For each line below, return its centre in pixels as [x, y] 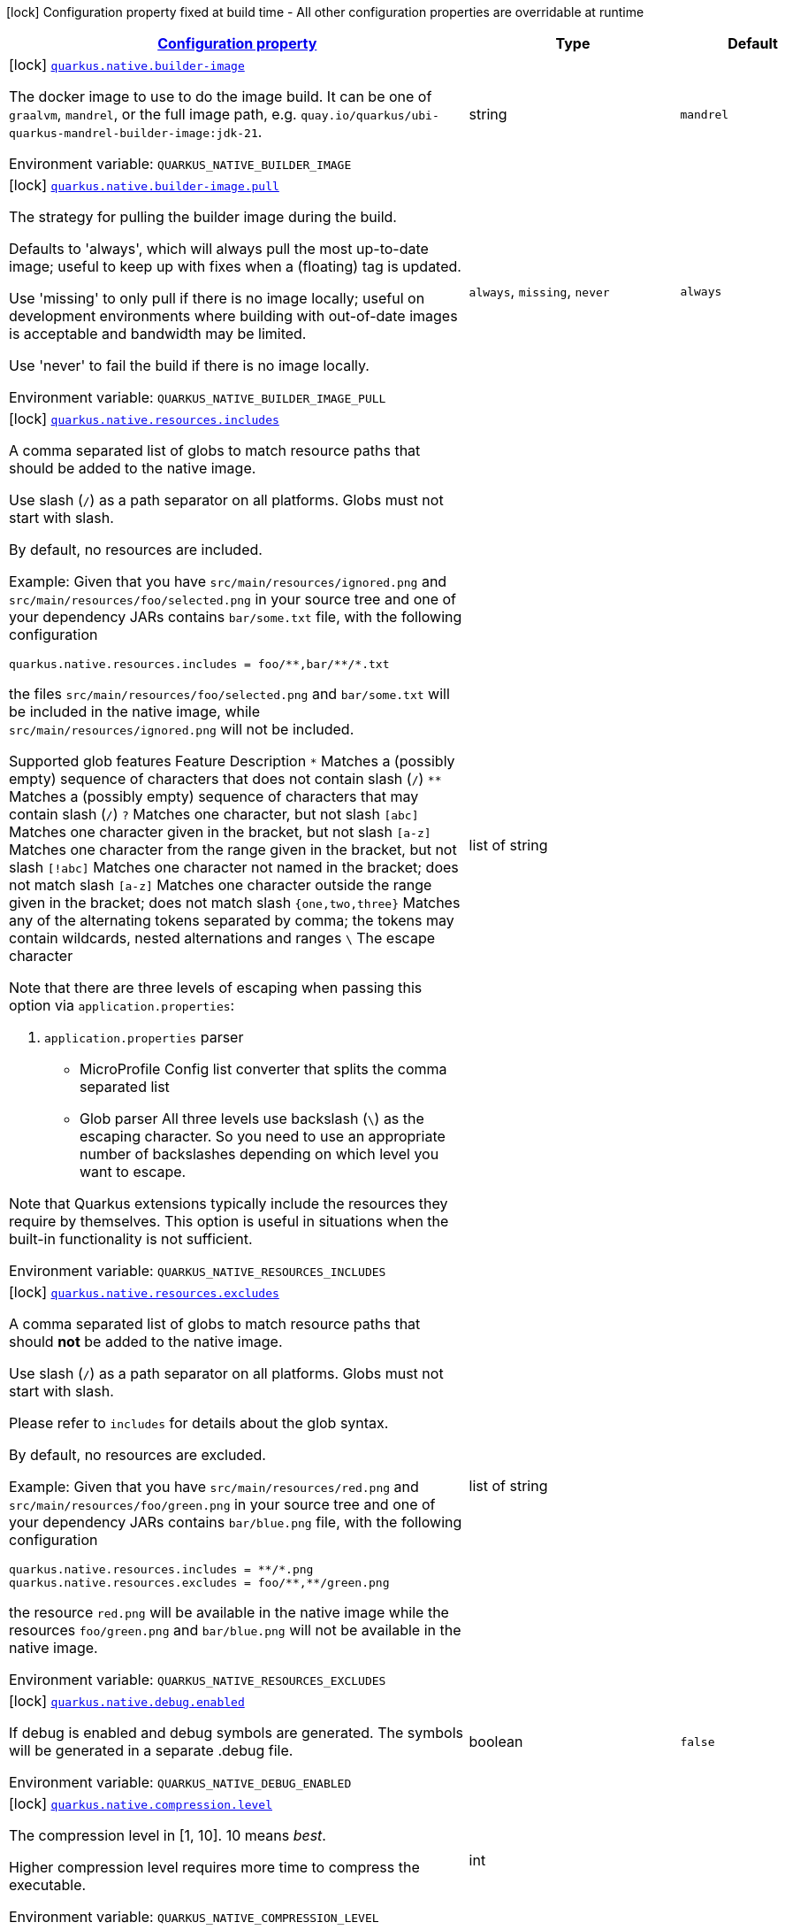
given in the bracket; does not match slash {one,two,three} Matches [235, 903]
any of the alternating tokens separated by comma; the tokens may [232, 920]
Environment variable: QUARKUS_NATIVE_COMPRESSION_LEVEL [194, 1917]
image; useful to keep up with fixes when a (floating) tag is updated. [235, 266]
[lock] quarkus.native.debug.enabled [127, 1701]
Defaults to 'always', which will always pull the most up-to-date [219, 249]
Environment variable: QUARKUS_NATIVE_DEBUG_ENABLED [180, 1782]
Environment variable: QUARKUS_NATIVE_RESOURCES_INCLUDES [198, 1271]
